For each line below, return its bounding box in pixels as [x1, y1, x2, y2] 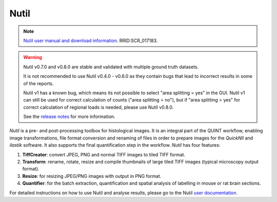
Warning [23, 54, 42, 60]
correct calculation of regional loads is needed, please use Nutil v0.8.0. [23, 104, 174, 110]
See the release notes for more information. [23, 113, 115, 120]
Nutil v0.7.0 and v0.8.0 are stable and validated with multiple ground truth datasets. [23, 64, 199, 70]
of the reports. [23, 80, 54, 87]
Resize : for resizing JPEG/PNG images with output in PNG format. [22, 173, 162, 179]
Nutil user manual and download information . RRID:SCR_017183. [23, 37, 158, 44]
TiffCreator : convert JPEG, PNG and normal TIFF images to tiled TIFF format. [22, 151, 186, 157]
